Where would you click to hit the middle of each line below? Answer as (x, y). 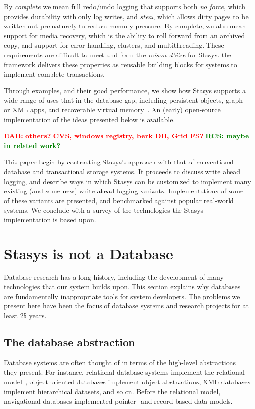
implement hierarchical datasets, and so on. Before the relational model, (112, 391)
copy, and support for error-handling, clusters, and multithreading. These (114, 45)
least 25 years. (25, 315)
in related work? (32, 145)
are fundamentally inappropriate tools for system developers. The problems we (122, 296)
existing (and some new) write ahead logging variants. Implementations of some (124, 191)
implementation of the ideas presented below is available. (89, 119)
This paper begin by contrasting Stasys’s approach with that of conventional (119, 162)
